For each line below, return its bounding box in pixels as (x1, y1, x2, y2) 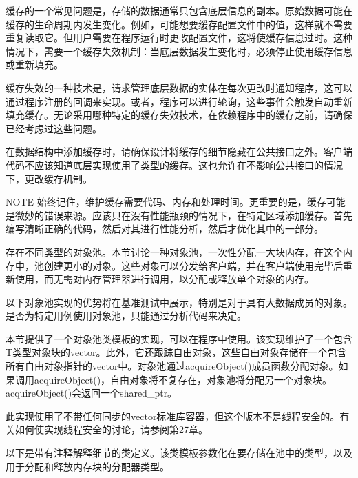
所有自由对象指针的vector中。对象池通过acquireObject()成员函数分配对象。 (6, 359, 339, 373)
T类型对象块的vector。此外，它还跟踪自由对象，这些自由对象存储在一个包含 (6, 345, 347, 359)
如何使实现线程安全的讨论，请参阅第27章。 (14, 422, 208, 437)
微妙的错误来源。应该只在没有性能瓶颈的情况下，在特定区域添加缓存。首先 (14, 208, 352, 222)
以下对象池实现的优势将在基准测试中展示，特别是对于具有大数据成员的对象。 (6, 295, 352, 309)
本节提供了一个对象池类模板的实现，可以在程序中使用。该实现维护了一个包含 (6, 331, 352, 346)
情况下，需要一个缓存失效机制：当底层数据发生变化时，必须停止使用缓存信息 (6, 43, 352, 58)
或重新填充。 (6, 57, 63, 72)
